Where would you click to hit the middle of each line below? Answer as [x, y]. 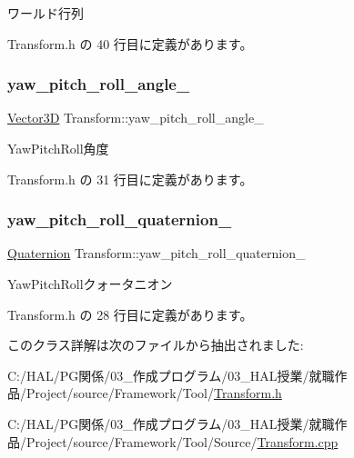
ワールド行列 [46, 13]
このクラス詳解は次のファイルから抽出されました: [156, 345]
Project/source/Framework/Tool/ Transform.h [154, 393]
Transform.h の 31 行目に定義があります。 [130, 179]
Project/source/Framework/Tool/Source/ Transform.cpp [182, 441]
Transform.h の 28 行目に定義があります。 [130, 314]
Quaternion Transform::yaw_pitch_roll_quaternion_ [157, 253]
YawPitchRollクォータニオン [90, 284]
